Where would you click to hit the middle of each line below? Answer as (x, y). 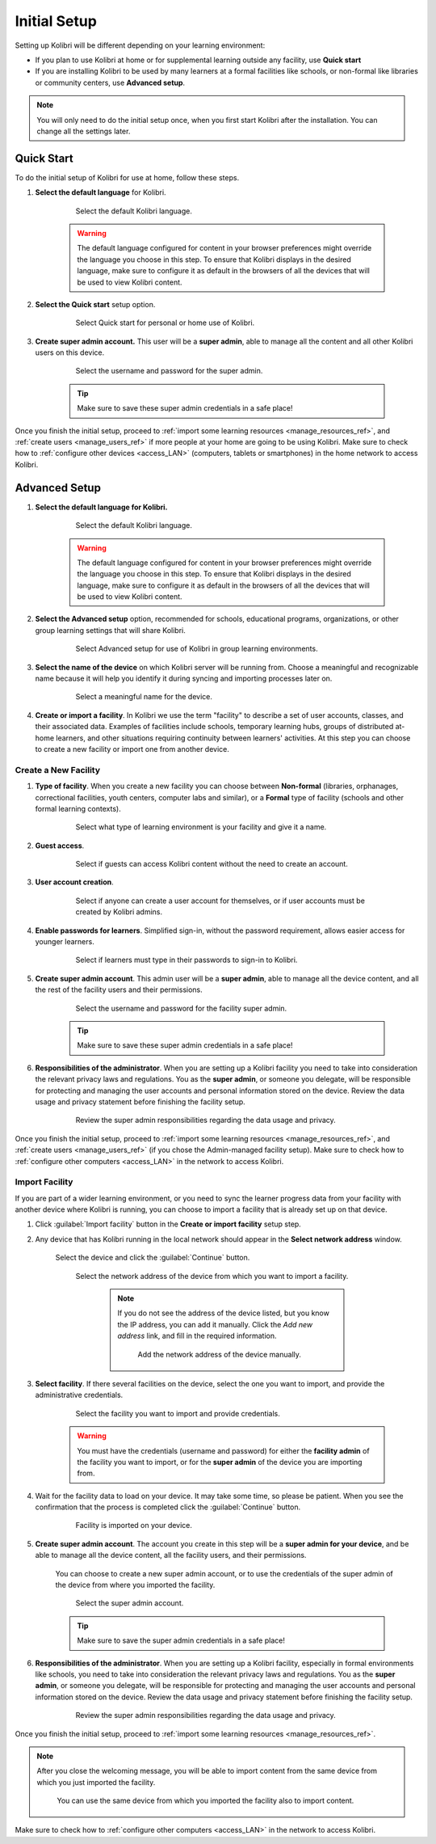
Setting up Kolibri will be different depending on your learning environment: (140, 45)
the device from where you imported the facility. (135, 1585)
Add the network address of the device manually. (220, 1354)
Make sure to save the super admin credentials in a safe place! (181, 1640)
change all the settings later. (84, 131)
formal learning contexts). (78, 808)
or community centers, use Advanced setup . (110, 82)
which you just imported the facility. (96, 1782)
